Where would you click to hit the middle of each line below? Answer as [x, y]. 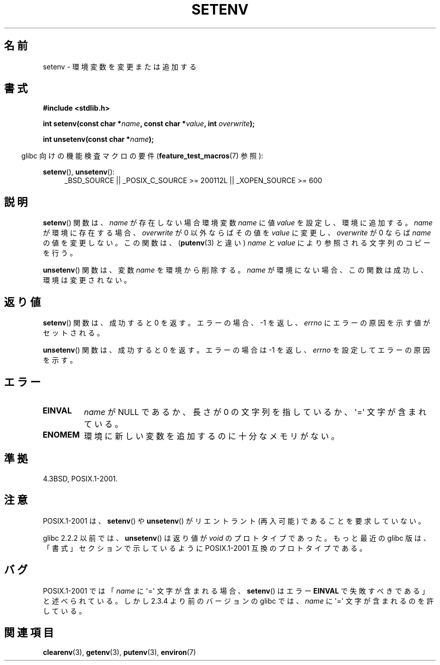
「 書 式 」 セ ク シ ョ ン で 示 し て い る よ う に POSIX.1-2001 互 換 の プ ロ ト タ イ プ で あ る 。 [205, 548]
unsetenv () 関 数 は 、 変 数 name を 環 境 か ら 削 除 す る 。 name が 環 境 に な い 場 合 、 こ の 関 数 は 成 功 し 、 [235, 270]
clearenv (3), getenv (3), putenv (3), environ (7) [120, 652]
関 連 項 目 [29, 632]
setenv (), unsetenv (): [79, 172]
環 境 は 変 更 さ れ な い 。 [87, 280]
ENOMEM [61, 434]
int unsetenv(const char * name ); [98, 139]
